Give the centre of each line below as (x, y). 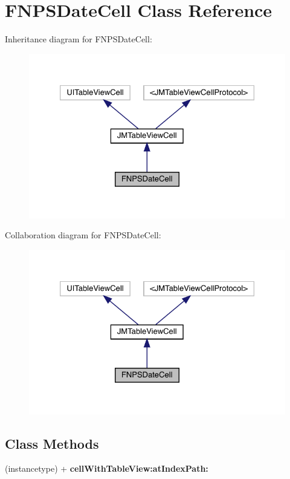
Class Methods (52, 443)
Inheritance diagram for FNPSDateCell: (79, 39)
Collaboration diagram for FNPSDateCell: (83, 235)
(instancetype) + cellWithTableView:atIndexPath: (107, 468)
